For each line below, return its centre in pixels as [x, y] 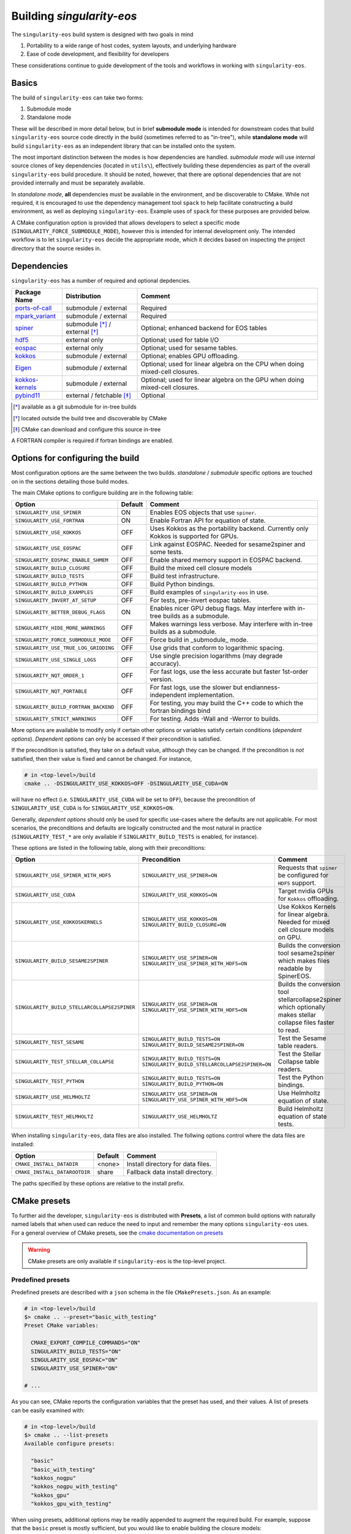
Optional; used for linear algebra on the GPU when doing [222, 380]
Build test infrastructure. [185, 576]
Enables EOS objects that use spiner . [203, 512]
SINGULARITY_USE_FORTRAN [50, 521]
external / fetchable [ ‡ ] [98, 396]
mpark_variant [36, 316]
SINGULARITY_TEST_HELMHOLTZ [54, 1116]
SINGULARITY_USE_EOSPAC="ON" [75, 1360]
